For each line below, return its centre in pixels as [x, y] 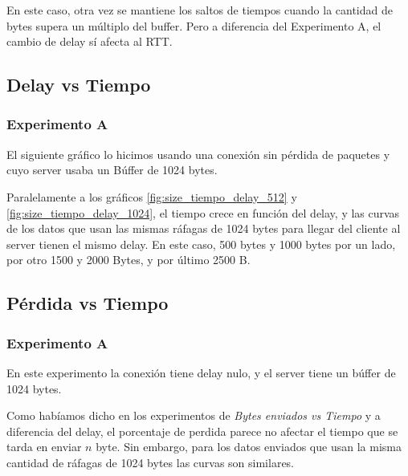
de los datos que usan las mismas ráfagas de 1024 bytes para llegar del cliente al [204, 228]
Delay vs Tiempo [79, 85]
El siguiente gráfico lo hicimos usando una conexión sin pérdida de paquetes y [198, 154]
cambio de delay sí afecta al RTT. [90, 41]
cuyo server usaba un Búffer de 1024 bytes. [112, 170]
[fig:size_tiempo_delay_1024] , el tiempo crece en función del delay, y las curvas [203, 212]
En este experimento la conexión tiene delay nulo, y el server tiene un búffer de [201, 372]
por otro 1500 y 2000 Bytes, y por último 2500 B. [129, 260]
